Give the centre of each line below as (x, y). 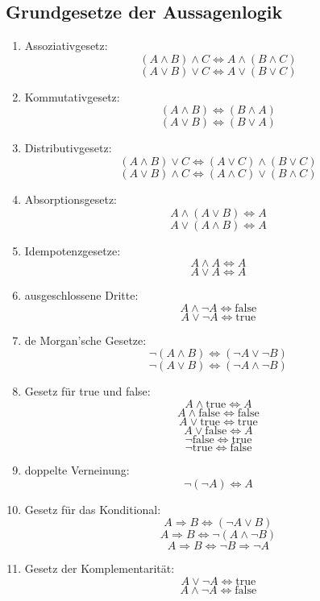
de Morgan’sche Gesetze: (85, 340)
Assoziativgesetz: (66, 46)
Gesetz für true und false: (87, 391)
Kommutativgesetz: (72, 96)
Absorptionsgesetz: (71, 199)
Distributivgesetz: (68, 148)
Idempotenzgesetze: (73, 250)
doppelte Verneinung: (77, 469)
